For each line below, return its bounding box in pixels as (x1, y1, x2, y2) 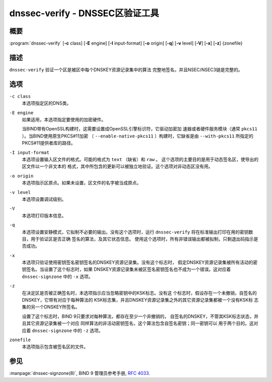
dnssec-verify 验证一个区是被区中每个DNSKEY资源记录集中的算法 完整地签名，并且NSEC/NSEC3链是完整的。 (9, 66, 243, 73)
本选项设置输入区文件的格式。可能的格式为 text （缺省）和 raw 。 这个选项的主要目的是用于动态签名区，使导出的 (22, 157, 259, 162)
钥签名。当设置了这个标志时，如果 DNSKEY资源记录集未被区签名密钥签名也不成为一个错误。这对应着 (22, 266, 231, 272)
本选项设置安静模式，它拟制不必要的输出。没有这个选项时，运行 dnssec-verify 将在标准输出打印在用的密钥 (22, 229, 249, 235)
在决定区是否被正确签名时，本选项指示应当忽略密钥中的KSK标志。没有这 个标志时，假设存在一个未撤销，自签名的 (22, 290, 257, 296)
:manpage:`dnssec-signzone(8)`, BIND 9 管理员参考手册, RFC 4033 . (9, 370, 151, 376)
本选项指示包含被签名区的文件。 (22, 344, 88, 350)
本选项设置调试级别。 (22, 196, 66, 202)
